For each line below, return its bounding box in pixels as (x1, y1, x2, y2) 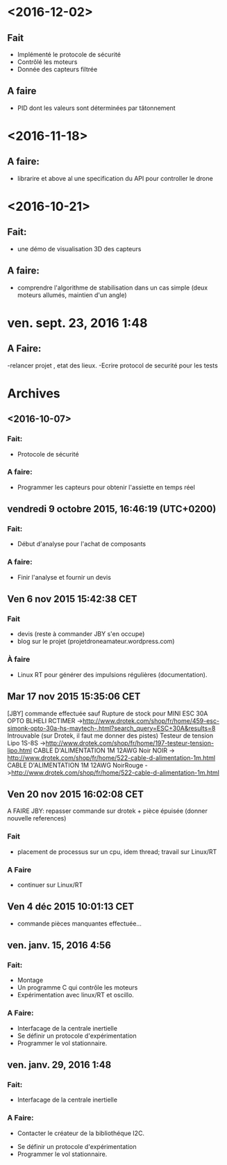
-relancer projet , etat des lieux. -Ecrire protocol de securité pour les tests (7, 361, 219, 370)
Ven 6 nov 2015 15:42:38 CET (7, 593, 137, 605)
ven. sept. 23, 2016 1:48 (7, 315, 148, 331)
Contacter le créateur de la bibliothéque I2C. (17, 1129, 144, 1137)
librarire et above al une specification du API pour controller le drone (17, 174, 213, 182)
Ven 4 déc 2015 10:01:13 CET (7, 901, 135, 912)
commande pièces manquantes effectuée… (17, 919, 142, 928)
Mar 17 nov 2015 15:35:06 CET (7, 690, 141, 703)
